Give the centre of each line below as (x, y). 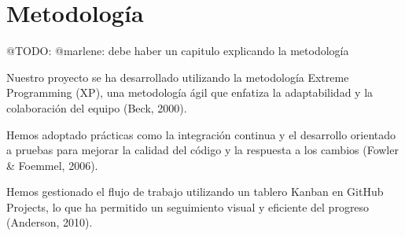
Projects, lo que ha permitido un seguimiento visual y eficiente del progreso (188, 206)
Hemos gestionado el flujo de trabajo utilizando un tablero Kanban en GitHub (195, 192)
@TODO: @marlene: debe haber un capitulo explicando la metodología (178, 51)
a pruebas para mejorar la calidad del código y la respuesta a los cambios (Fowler (202, 150)
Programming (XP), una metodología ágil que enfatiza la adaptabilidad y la (190, 92)
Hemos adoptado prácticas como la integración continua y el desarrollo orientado (201, 134)
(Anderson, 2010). (50, 222)
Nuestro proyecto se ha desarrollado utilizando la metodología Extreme (178, 77)
